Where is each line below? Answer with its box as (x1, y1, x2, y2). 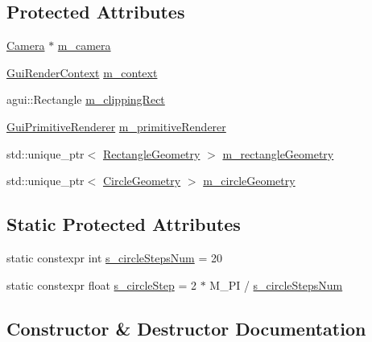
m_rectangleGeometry (222, 145, 334, 162)
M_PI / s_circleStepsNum (209, 276, 343, 293)
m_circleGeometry (203, 172, 296, 189)
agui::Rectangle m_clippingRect (6, 91, 165, 108)
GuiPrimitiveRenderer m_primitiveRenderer (6, 117, 226, 134)
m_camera (57, 37, 111, 54)
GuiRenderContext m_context (6, 64, 158, 80)
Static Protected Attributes (6, 212, 241, 237)
